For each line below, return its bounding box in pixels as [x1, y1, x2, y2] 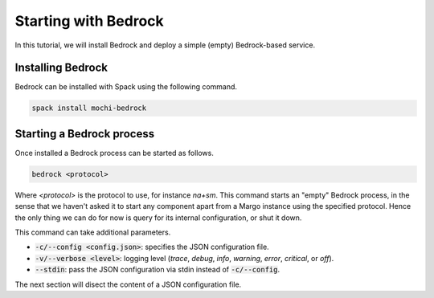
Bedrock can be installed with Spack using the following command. [14, 82, 237, 92]
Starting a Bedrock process [14, 127, 155, 141]
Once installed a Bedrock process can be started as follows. [14, 148, 215, 157]
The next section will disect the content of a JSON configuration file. [14, 280, 242, 289]
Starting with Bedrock [14, 12, 164, 30]
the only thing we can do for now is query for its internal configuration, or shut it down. [14, 213, 302, 222]
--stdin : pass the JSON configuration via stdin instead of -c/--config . [35, 265, 280, 275]
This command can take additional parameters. [14, 227, 171, 237]
